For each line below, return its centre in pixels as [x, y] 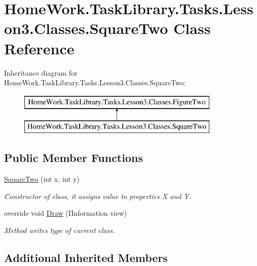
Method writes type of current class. [60, 230]
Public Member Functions [74, 158]
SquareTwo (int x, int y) [42, 179]
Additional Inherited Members [86, 257]
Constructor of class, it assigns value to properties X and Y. [98, 196]
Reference [39, 48]
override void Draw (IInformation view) [66, 213]
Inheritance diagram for [41, 72]
